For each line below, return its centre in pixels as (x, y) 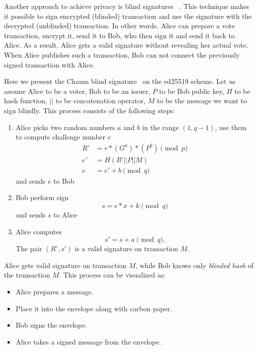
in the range (161, 127)
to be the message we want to (202, 101)
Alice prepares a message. (55, 291)
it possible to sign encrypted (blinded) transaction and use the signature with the (128, 16)
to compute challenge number (61, 137)
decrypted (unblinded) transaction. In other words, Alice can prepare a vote (120, 26)
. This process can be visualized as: (112, 275)
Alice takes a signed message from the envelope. (88, 341)
